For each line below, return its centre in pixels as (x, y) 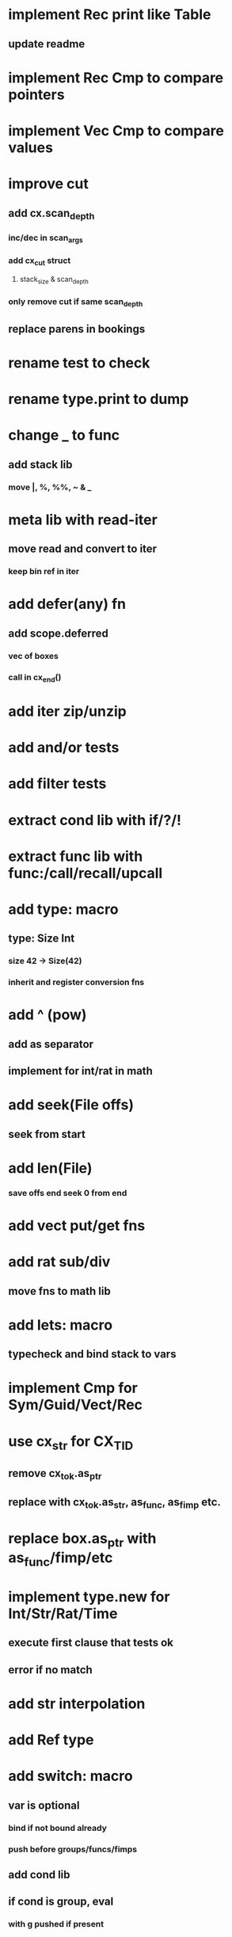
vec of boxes (34, 656)
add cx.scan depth (51, 214)
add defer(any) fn (67, 604)
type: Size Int (42, 939)
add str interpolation (77, 1703)
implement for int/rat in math (80, 1071)
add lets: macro (61, 1325)
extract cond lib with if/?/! (95, 820)
